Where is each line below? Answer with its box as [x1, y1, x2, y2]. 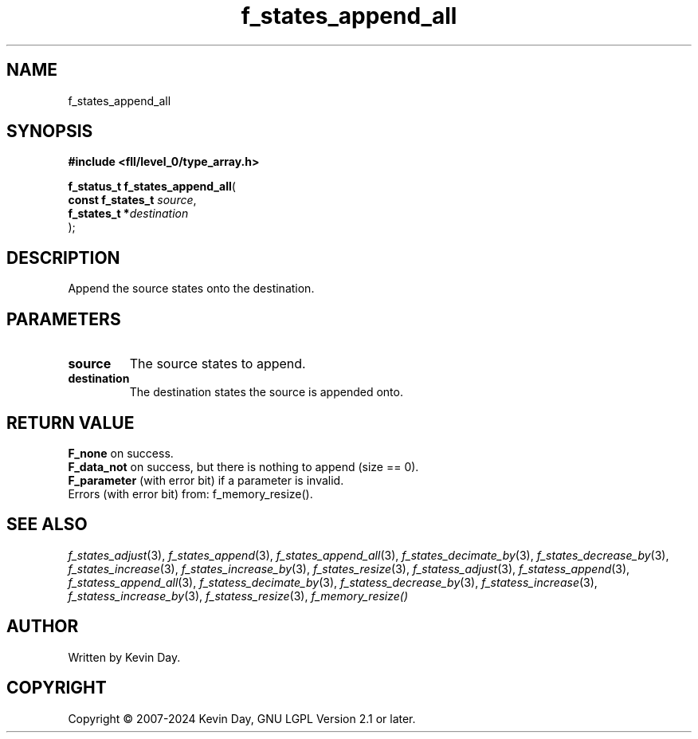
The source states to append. [129, 356, 306, 372]
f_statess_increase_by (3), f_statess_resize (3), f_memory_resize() [68, 588, 409, 603]
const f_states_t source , [68, 193, 197, 207]
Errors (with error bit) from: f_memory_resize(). [68, 486, 313, 501]
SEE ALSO [6, 514, 88, 535]
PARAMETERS [6, 309, 121, 329]
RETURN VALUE [6, 412, 135, 433]
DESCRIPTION [6, 247, 120, 268]
